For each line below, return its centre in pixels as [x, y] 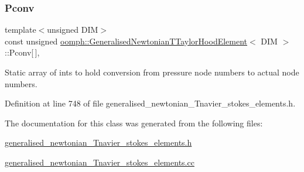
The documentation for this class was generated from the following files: [134, 123]
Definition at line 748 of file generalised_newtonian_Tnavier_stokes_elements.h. [150, 103]
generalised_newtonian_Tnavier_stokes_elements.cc [100, 162]
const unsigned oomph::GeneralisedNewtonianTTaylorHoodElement [126, 41]
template [21, 30]
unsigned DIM [73, 30]
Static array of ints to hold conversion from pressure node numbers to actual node [152, 72]
